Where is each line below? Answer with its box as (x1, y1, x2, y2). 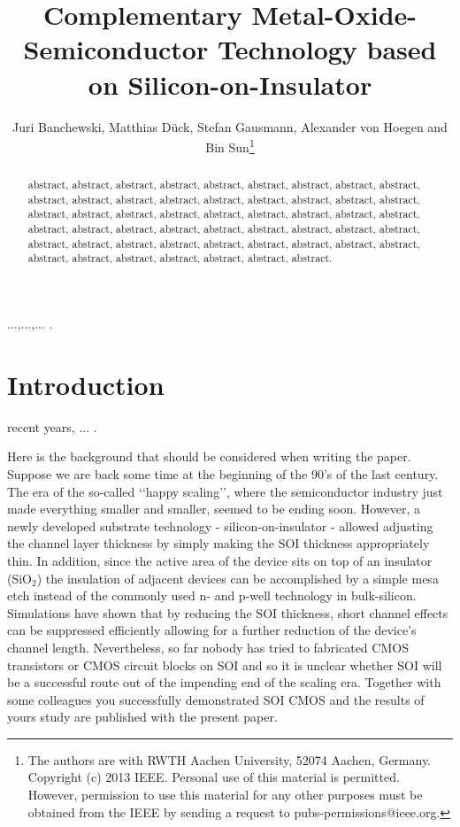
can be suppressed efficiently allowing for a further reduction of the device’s (7, 621, 417, 639)
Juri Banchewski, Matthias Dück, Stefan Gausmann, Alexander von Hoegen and (12, 117, 448, 135)
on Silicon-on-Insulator (88, 66, 372, 102)
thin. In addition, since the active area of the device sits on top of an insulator (7, 551, 433, 569)
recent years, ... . (7, 417, 97, 436)
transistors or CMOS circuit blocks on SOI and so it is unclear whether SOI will (7, 655, 442, 674)
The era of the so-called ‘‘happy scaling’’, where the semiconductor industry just (7, 482, 443, 500)
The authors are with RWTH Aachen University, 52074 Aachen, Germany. (27, 750, 432, 769)
